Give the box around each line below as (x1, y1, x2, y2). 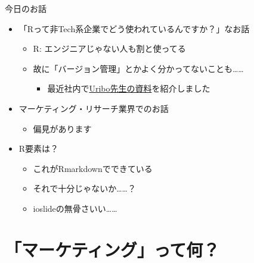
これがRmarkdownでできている (33, 162, 153, 174)
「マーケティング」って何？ (5, 237, 220, 261)
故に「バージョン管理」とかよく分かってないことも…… (33, 62, 244, 74)
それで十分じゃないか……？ (33, 182, 136, 195)
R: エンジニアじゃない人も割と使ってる (33, 42, 186, 55)
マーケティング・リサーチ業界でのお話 (18, 102, 169, 114)
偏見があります (33, 122, 92, 134)
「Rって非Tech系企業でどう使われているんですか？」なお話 (18, 22, 250, 35)
